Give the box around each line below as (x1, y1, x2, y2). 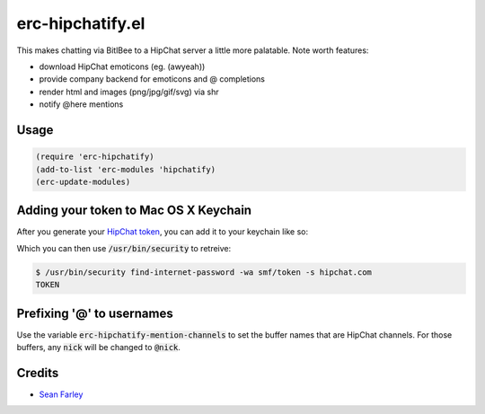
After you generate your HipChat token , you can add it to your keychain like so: (16, 226, 309, 237)
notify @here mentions (39, 99, 124, 110)
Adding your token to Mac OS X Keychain (16, 203, 251, 218)
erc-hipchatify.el (16, 13, 145, 33)
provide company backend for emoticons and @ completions (39, 74, 265, 84)
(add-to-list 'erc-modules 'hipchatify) (35, 164, 216, 174)
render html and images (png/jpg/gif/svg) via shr (39, 86, 219, 97)
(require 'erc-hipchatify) (35, 152, 154, 162)
